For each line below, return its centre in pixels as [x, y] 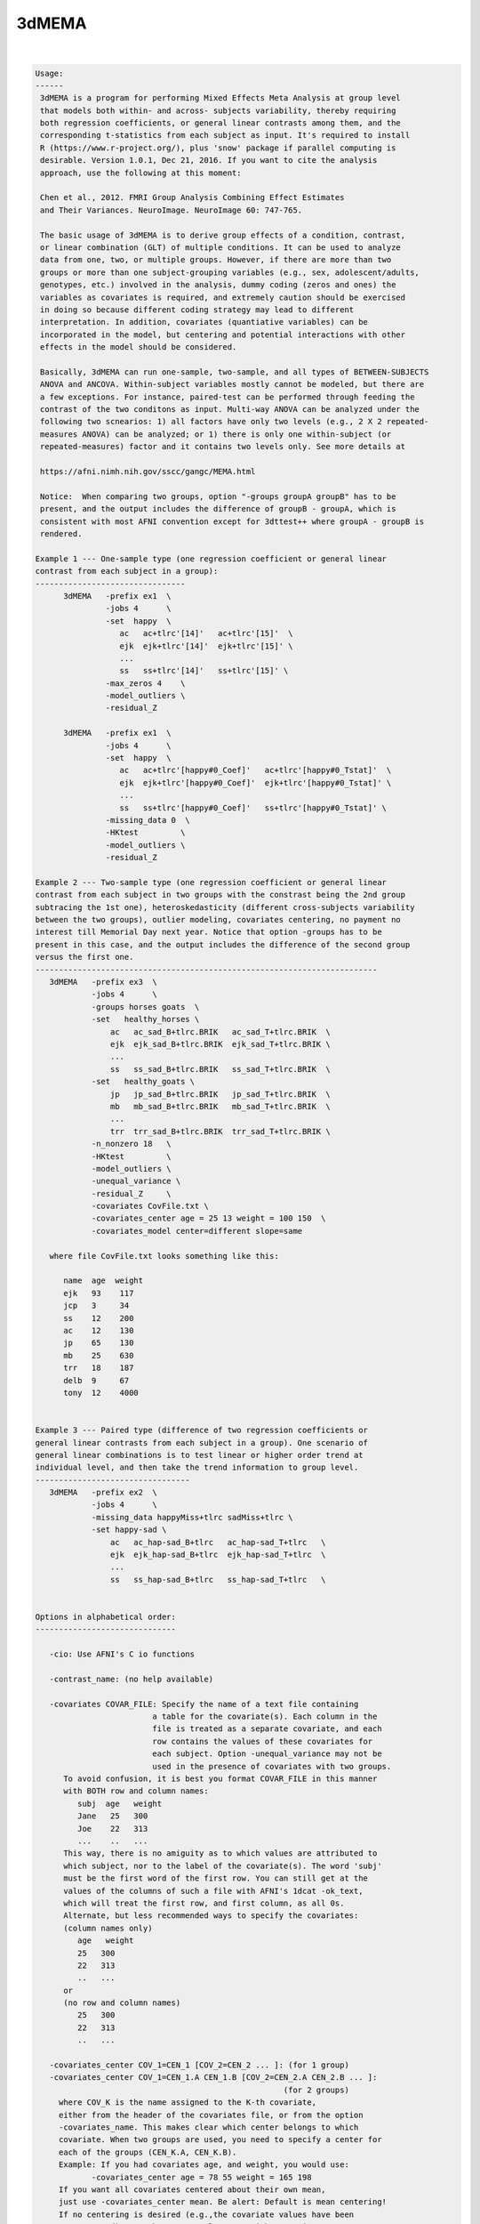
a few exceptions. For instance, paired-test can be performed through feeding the [228, 397]
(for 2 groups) [316, 2090]
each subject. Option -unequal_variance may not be [267, 1754]
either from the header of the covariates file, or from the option [211, 2115]
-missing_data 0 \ [148, 820]
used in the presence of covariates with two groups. [272, 1766]
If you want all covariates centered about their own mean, [192, 2189]
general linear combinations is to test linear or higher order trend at [199, 1455]
